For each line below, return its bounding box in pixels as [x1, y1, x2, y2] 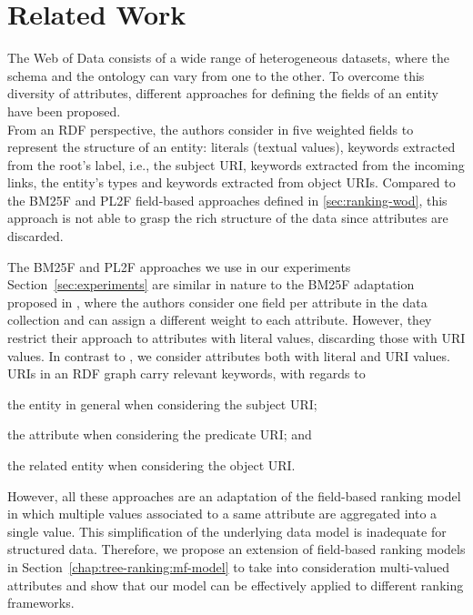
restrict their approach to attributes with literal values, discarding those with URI [7, 328, 466, 348]
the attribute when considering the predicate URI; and [7, 425, 312, 444]
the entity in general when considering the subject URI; [7, 394, 317, 413]
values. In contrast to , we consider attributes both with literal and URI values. [7, 346, 450, 365]
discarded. [7, 227, 64, 246]
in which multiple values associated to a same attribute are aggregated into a [7, 504, 438, 523]
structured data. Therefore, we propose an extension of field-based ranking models [7, 539, 466, 559]
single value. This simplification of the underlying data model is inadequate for [7, 521, 447, 540]
